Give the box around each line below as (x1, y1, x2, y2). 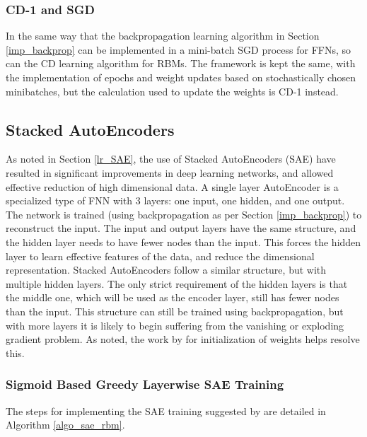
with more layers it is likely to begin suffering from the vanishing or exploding (6, 317, 344, 332)
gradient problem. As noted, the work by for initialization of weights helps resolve (6, 332, 360, 346)
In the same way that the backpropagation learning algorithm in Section (6, 28, 320, 43)
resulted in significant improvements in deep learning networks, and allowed (6, 165, 334, 180)
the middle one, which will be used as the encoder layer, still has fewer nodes (6, 290, 339, 305)
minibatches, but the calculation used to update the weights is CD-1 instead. (6, 83, 339, 98)
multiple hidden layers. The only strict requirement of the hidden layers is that (6, 276, 348, 291)
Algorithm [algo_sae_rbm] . (6, 417, 125, 432)
